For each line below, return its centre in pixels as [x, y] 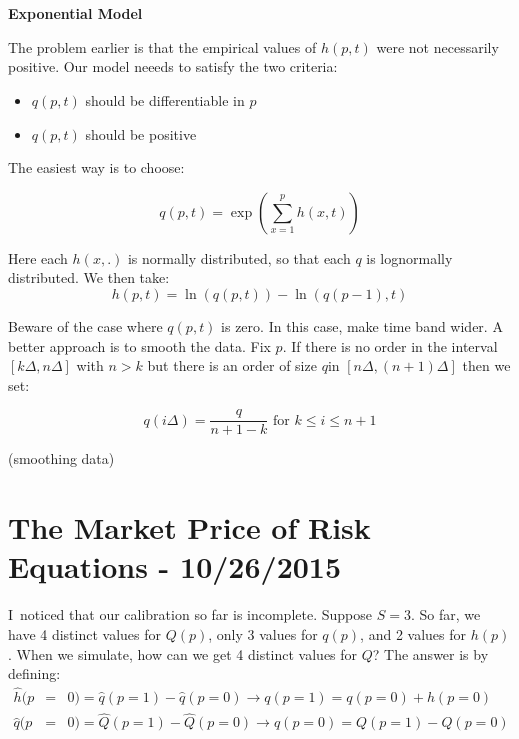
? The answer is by [430, 653]
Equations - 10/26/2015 [175, 566]
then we [486, 365]
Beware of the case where [85, 325]
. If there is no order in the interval [390, 345]
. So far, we [445, 614]
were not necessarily [437, 46]
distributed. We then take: [89, 277]
